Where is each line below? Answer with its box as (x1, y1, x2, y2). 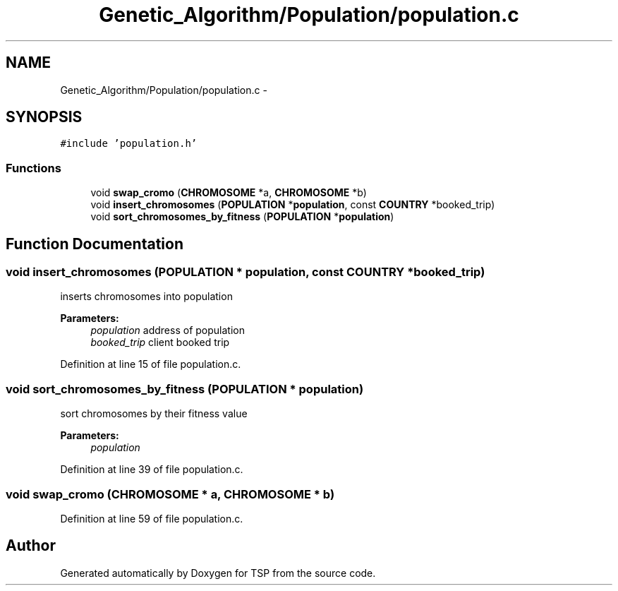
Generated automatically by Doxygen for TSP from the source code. (60, 566, 376, 579)
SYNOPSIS (6, 108, 83, 126)
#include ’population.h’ (60, 138, 198, 150)
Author (6, 537, 56, 555)
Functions (6, 160, 61, 175)
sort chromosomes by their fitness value (60, 407, 248, 420)
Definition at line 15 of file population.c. (60, 358, 241, 371)
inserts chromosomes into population (60, 290, 233, 303)
